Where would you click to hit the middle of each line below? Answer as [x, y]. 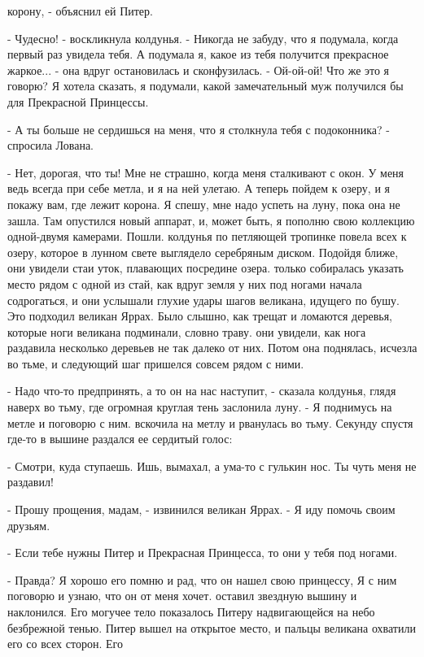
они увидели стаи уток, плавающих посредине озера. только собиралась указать [205, 268]
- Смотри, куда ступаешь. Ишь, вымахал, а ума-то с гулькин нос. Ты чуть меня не [212, 466]
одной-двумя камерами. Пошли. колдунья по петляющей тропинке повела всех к [207, 236]
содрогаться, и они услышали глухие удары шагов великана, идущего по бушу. [203, 300]
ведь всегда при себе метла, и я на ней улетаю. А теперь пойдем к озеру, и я [199, 188]
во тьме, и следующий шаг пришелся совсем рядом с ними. [156, 363]
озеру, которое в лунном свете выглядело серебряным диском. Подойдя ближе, [203, 252]
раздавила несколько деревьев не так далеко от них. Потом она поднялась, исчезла [212, 348]
